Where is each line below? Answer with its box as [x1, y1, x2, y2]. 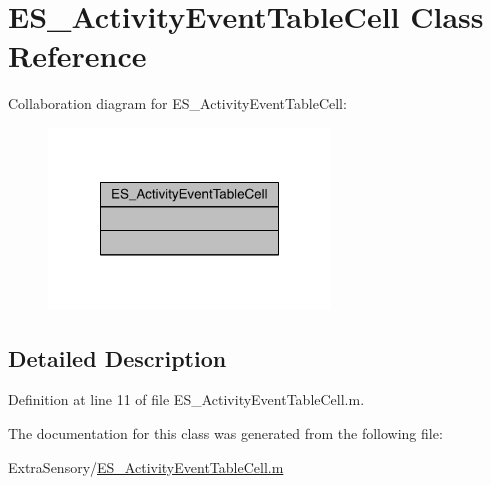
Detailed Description [8, 342, 227, 373]
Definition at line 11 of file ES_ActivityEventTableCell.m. [8, 389, 365, 410]
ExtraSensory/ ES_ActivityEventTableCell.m [8, 456, 284, 477]
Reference [8, 35, 147, 76]
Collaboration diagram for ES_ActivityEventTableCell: [8, 93, 347, 114]
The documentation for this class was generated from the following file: [8, 422, 443, 443]
